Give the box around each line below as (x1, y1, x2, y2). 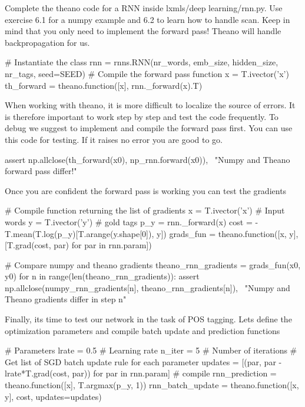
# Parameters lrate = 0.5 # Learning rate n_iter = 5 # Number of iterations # (5, 344, 297, 356)
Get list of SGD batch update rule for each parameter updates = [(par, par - (5, 355, 282, 368)
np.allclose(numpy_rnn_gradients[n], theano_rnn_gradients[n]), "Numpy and (5, 281, 290, 293)
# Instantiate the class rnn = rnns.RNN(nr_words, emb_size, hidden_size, (5, 56, 279, 68)
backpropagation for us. (5, 36, 90, 48)
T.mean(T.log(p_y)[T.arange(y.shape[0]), (5, 227, 154, 239)
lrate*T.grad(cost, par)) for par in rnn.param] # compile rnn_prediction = (5, 367, 277, 379)
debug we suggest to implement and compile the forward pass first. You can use (5, 122, 293, 134)
